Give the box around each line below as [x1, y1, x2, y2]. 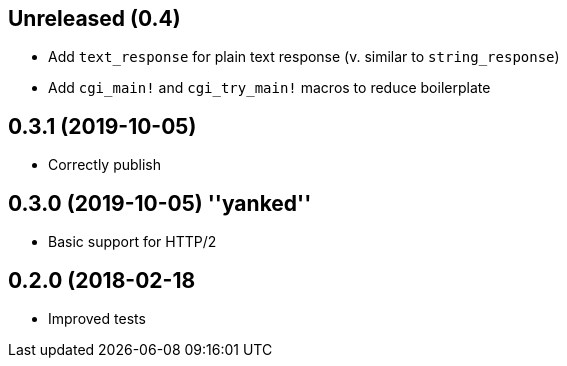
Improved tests [48, 309, 146, 327]
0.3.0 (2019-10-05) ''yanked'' [8, 190, 312, 216]
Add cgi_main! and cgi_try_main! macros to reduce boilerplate [48, 79, 491, 97]
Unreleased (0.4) [8, 6, 181, 31]
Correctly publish [48, 156, 162, 174]
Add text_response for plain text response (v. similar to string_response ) [48, 48, 560, 66]
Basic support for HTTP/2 [48, 233, 217, 251]
